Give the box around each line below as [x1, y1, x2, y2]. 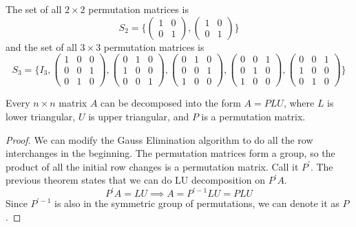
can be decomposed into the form [101, 96, 241, 110]
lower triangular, [6, 109, 76, 123]
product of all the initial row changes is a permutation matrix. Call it [6, 159, 299, 173]
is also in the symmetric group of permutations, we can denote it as [54, 196, 339, 210]
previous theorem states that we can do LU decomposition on [6, 173, 265, 187]
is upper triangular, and [88, 109, 189, 123]
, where [283, 96, 315, 110]
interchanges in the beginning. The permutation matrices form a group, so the [6, 146, 335, 160]
